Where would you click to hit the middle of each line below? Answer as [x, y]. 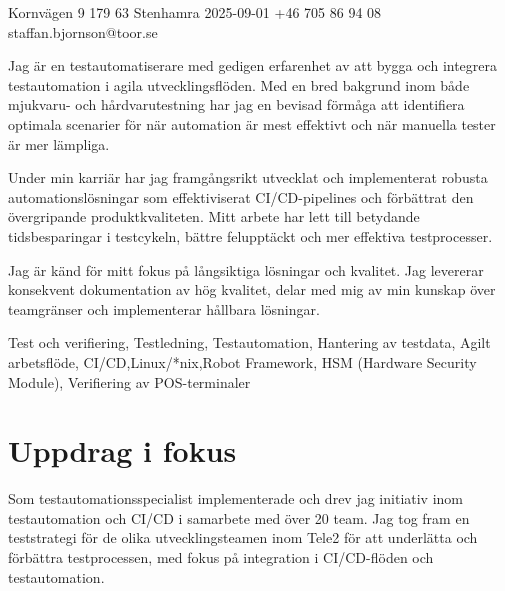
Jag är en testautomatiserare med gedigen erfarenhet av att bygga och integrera [253, 65]
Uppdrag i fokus [122, 450]
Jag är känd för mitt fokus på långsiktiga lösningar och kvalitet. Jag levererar [246, 269]
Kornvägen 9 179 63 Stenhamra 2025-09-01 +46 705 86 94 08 [195, 12]
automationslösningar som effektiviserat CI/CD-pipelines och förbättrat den [241, 196]
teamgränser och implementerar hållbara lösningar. [164, 308]
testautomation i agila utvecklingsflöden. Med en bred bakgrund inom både [239, 84]
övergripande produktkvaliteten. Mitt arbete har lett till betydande [214, 216]
